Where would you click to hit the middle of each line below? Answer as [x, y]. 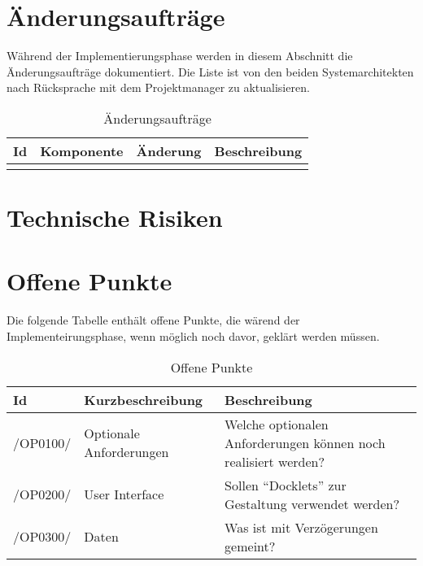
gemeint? [250, 546]
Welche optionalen [277, 424]
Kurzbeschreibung [144, 399]
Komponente [82, 150]
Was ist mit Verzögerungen [301, 527]
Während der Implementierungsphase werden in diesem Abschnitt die [180, 56]
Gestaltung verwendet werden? [312, 503]
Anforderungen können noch [305, 442]
